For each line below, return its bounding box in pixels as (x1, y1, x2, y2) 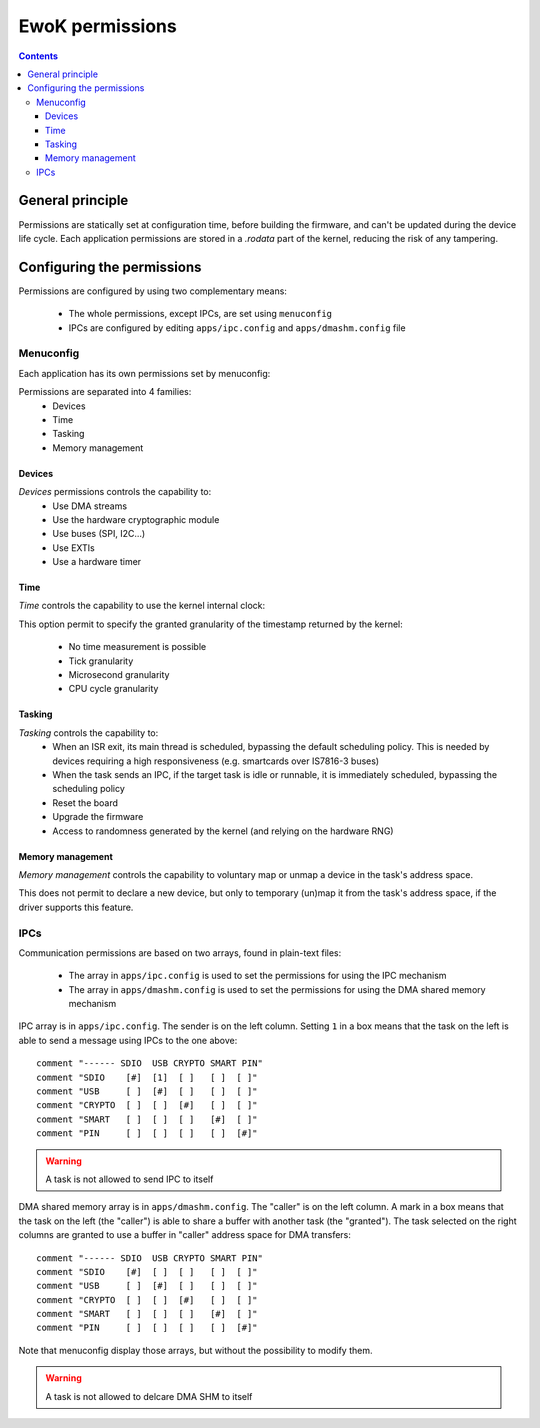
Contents (18, 50, 59, 62)
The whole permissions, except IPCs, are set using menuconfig (68, 308, 333, 320)
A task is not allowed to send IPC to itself (45, 1173, 214, 1185)
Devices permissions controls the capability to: (18, 486, 212, 498)
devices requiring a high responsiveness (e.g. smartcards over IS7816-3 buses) (52, 755, 380, 767)
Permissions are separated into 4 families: (18, 386, 192, 398)
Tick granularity (68, 655, 134, 667)
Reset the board (52, 796, 119, 809)
